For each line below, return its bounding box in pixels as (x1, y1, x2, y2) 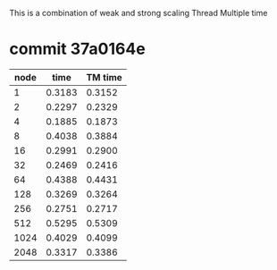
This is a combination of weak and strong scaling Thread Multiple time (9, 8, 268, 18)
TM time (86, 71, 122, 83)
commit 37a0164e (9, 39, 146, 59)
